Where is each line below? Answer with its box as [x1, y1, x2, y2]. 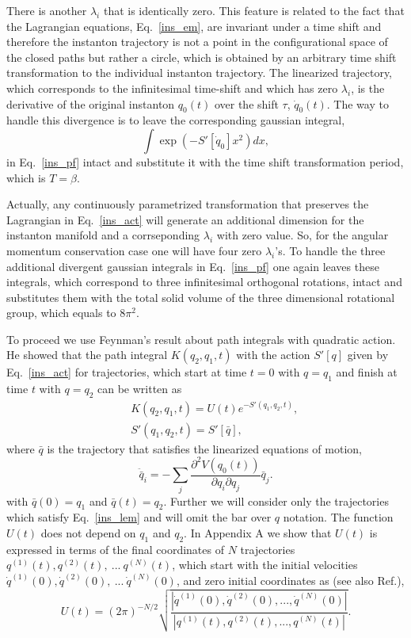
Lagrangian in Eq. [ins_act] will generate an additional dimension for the [6, 211, 364, 227]
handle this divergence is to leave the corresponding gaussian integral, [6, 112, 345, 128]
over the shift [214, 95, 279, 112]
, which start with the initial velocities [172, 556, 358, 573]
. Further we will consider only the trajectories [163, 492, 389, 509]
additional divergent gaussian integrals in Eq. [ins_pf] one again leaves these [6, 258, 379, 274]
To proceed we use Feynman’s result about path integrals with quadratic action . [6, 330, 396, 347]
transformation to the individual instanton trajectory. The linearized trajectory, [6, 64, 393, 81]
